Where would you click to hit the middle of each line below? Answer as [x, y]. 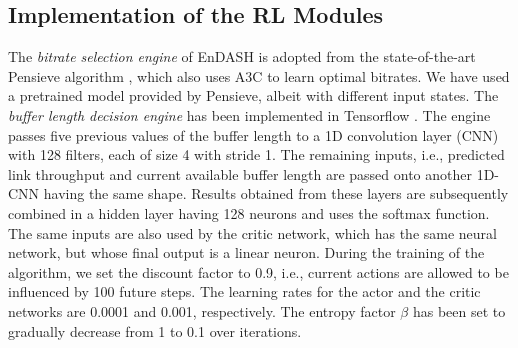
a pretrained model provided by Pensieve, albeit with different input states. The [253, 95]
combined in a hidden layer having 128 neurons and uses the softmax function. [249, 212]
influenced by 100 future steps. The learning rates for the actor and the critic [244, 291]
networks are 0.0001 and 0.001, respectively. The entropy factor [202, 310]
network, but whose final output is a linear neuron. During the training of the [246, 252]
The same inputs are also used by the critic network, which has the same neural [253, 232]
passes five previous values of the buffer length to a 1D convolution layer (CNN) [253, 134]
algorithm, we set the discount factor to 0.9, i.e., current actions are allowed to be [258, 271]
